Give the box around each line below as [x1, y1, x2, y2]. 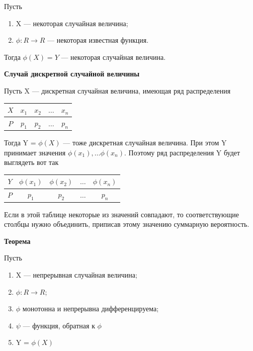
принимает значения [4, 147, 66, 157]
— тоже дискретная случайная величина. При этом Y [63, 137, 227, 148]
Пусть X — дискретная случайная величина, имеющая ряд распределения [4, 85, 231, 96]
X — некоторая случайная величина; [16, 18, 128, 28]
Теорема [4, 235, 31, 246]
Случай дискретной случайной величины [4, 68, 140, 79]
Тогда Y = [4, 137, 36, 148]
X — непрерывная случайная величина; [16, 270, 137, 280]
